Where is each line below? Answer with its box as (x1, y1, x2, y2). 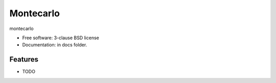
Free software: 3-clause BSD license (22, 35, 99, 41)
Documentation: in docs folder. (22, 42, 87, 48)
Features (9, 55, 38, 64)
